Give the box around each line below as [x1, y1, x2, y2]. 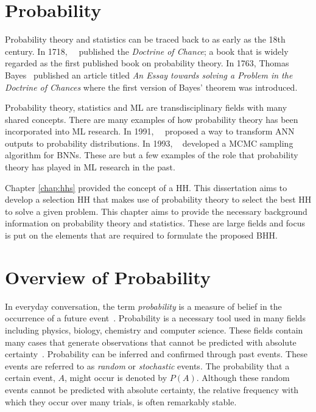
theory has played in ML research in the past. [5, 161, 175, 173]
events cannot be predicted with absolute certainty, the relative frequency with [5, 383, 299, 396]
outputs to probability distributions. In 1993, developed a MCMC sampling [5, 136, 293, 149]
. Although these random [196, 371, 290, 384]
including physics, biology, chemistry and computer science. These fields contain [5, 323, 303, 336]
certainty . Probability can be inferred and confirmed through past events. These [5, 347, 307, 360]
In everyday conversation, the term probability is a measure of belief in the [5, 299, 282, 312]
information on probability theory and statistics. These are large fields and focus [5, 217, 306, 229]
